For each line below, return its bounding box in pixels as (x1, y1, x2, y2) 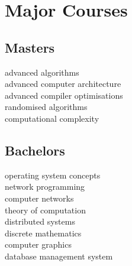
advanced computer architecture (5, 77, 121, 90)
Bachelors (5, 141, 65, 159)
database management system (5, 249, 113, 262)
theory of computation (5, 203, 86, 216)
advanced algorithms (5, 66, 79, 78)
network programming (5, 180, 85, 193)
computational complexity (5, 112, 99, 124)
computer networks (5, 192, 74, 204)
